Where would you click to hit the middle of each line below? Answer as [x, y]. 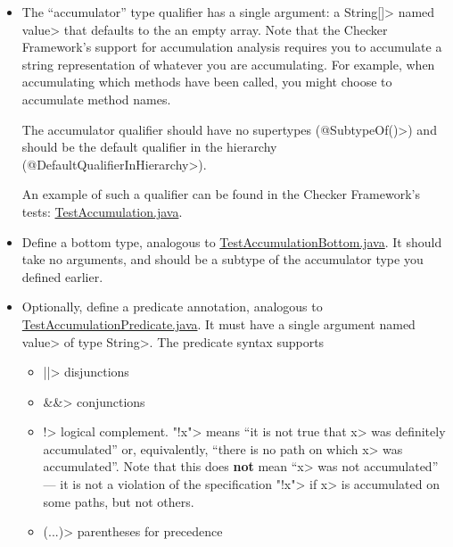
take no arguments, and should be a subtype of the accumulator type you [222, 259]
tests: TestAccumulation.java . [102, 211]
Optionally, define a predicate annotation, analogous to [172, 307]
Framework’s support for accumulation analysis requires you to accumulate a [232, 47]
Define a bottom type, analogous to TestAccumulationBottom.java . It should [232, 241]
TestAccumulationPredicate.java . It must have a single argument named [218, 323]
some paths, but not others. [119, 501]
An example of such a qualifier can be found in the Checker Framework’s [221, 194]
